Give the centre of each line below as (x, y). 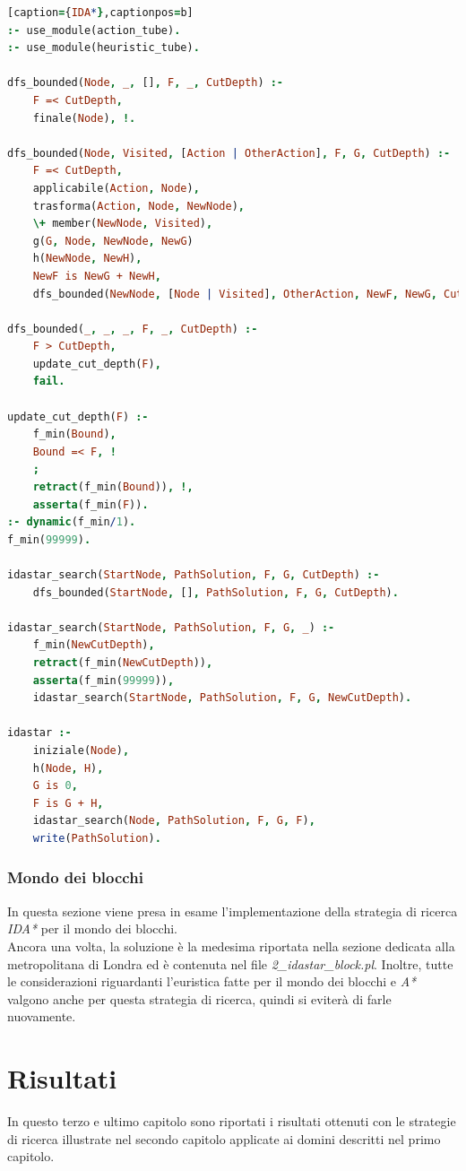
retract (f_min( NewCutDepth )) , (123, 662)
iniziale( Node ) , (81, 750)
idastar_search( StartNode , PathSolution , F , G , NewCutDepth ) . (222, 698)
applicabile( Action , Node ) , (116, 188)
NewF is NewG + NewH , (97, 276)
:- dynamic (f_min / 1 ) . (72, 522)
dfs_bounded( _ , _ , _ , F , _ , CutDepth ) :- (133, 329)
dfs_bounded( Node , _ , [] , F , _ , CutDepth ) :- (146, 83)
